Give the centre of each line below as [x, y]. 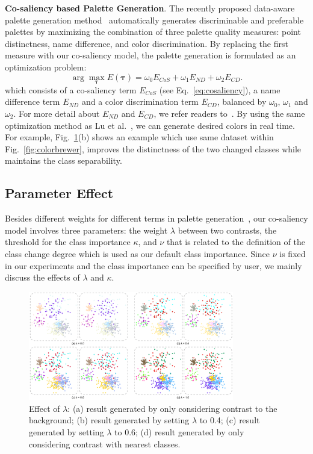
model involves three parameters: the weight [86, 230]
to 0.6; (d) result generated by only [179, 432]
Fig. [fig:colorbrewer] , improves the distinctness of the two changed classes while [153, 148]
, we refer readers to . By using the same [229, 113]
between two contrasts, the [227, 230]
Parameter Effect [59, 193]
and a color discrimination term [140, 101]
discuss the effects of [42, 277]
